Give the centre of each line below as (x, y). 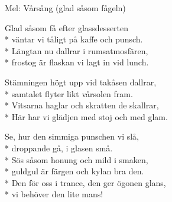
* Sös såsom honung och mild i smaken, (77, 159)
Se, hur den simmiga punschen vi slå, (72, 136)
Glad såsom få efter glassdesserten (67, 27)
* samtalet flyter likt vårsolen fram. (69, 93)
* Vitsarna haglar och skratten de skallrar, (82, 105)
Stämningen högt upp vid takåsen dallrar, (81, 82)
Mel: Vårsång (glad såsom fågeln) (65, 8)
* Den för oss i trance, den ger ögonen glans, (85, 182)
